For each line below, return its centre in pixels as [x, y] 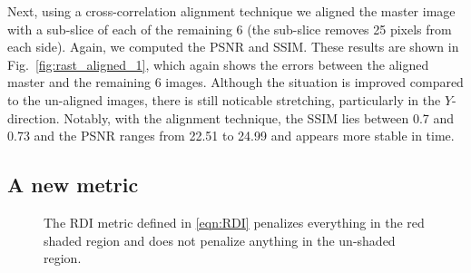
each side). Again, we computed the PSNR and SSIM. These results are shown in [233, 47]
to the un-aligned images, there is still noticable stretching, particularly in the [224, 99]
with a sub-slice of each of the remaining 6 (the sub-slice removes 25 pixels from [230, 29]
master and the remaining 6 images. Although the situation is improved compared [235, 82]
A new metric [73, 185]
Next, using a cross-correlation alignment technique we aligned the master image [231, 11]
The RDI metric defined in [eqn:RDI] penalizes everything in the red [234, 222]
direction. [34, 117]
